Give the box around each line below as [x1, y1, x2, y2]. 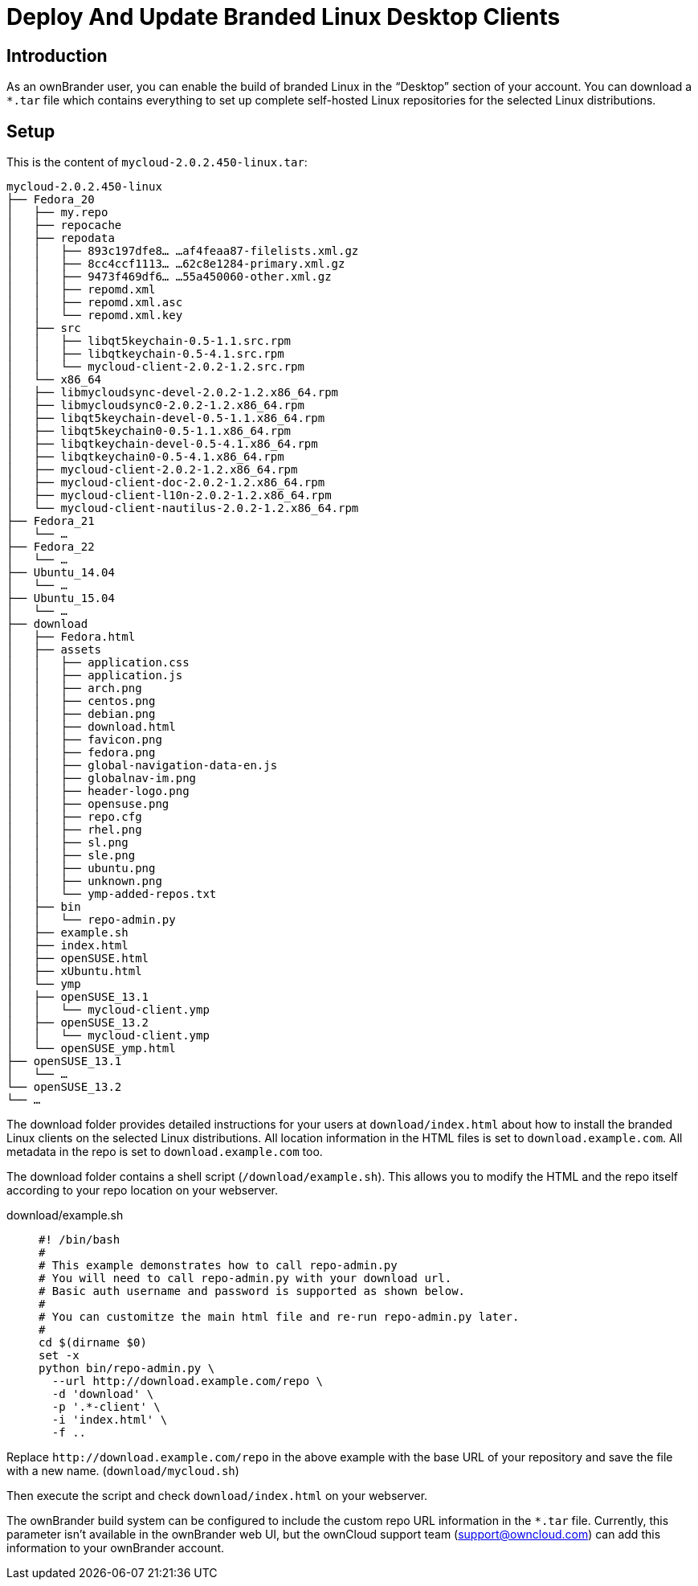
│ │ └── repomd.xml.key [6, 309, 183, 322]
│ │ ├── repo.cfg [6, 810, 142, 824]
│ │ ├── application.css [6, 656, 190, 670]
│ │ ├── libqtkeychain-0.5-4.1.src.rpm [6, 347, 284, 361]
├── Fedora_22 [6, 540, 95, 554]
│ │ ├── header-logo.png [6, 785, 190, 798]
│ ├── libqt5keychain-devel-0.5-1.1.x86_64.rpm [6, 412, 325, 425]
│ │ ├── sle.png [6, 849, 136, 863]
